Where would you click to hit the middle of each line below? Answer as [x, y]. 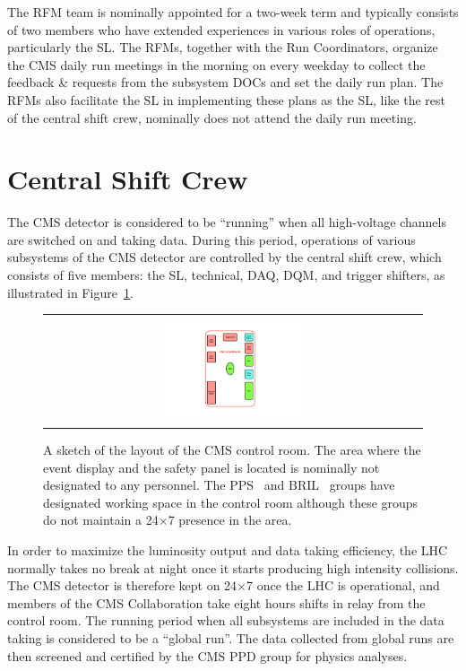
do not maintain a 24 [101, 520]
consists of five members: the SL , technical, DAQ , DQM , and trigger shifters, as [226, 275]
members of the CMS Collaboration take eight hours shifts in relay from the [216, 602]
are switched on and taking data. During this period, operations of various [211, 239]
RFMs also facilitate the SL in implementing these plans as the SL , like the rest [226, 99]
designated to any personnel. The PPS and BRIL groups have [219, 485]
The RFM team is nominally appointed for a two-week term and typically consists [233, 12]
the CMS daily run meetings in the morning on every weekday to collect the [216, 64]
